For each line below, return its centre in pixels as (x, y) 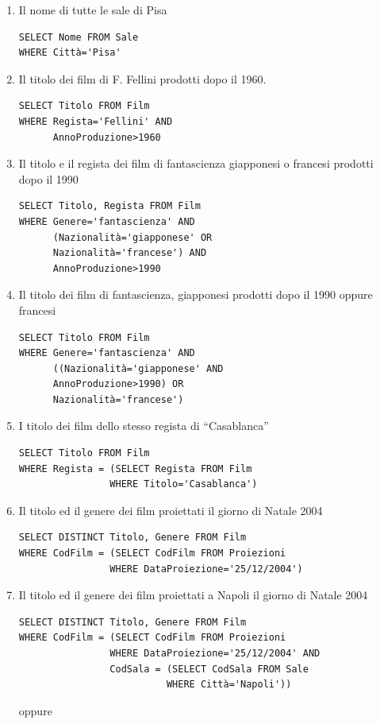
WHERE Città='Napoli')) (229, 685)
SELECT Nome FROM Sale (79, 37)
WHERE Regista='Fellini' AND (96, 121)
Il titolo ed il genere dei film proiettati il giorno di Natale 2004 (171, 510)
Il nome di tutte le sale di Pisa (93, 10)
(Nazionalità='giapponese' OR (132, 237)
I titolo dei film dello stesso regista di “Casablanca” (144, 426)
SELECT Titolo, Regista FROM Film (109, 206)
